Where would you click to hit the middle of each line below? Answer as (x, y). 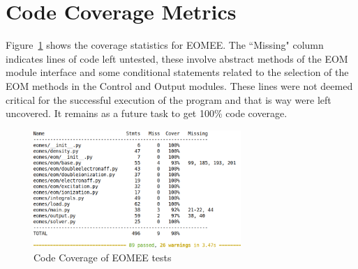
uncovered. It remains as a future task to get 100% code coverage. (147, 113)
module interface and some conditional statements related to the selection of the (177, 72)
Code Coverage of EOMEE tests (103, 258)
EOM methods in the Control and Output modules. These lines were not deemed (179, 85)
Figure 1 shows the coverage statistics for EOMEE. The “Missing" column (165, 45)
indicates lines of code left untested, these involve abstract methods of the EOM (177, 58)
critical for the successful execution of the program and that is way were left (169, 99)
